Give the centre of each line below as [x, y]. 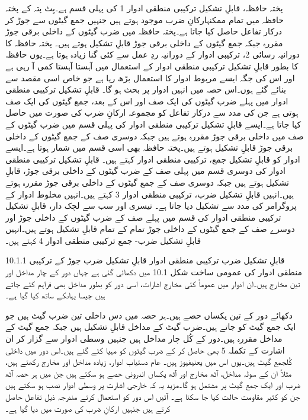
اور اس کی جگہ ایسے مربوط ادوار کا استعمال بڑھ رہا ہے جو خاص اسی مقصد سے [150, 77]
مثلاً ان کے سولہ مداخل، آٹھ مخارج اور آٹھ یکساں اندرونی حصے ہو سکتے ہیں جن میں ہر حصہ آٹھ [149, 373]
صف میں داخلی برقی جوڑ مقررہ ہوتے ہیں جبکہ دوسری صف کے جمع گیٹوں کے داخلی [155, 136]
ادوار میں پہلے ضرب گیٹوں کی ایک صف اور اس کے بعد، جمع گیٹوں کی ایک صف [147, 101]
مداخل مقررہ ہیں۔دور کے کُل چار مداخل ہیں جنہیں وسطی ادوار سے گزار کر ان [144, 338]
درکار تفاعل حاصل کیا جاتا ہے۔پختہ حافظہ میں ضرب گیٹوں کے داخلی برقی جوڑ [144, 31]
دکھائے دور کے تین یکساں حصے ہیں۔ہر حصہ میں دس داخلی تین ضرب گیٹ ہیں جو [149, 315]
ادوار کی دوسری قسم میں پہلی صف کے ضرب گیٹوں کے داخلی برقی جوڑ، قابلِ [145, 171]
